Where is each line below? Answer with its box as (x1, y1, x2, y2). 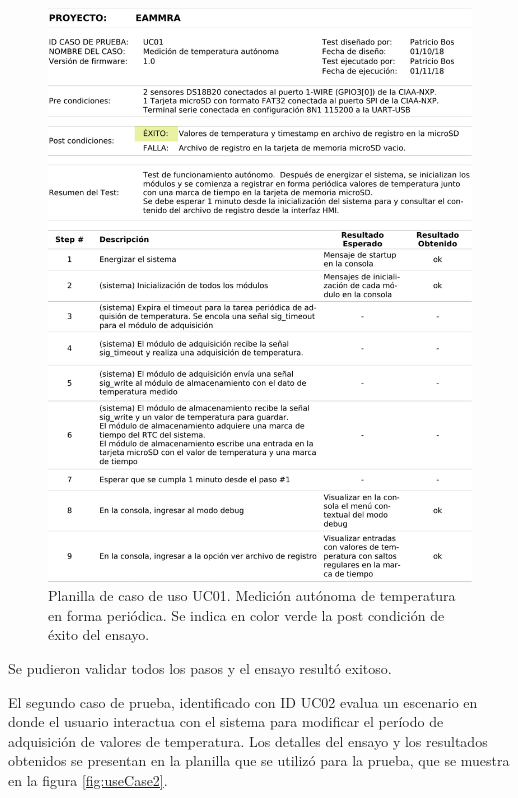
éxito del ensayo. (48, 624, 150, 645)
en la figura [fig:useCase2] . (8, 769, 168, 790)
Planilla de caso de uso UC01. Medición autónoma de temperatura (48, 585, 456, 606)
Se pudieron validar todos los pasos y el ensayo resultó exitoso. (8, 657, 392, 678)
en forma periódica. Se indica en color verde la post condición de (48, 604, 445, 625)
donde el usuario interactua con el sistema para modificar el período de (8, 711, 444, 732)
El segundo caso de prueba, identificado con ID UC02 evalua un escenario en (8, 691, 478, 712)
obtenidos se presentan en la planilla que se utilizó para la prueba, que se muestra (8, 750, 510, 771)
